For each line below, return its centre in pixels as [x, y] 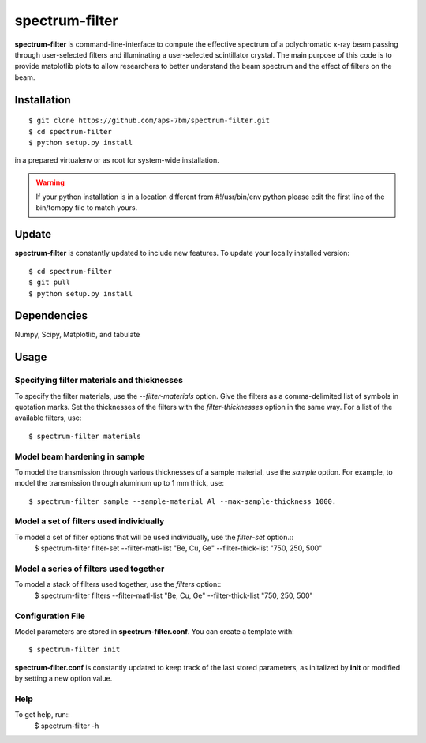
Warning [50, 182]
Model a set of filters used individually [90, 521]
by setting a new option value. [64, 678]
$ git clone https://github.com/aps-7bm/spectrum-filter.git [149, 121]
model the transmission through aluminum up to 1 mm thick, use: [120, 483]
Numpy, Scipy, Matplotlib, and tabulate [77, 335]
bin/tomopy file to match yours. [87, 208]
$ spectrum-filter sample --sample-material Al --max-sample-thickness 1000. [183, 501]
